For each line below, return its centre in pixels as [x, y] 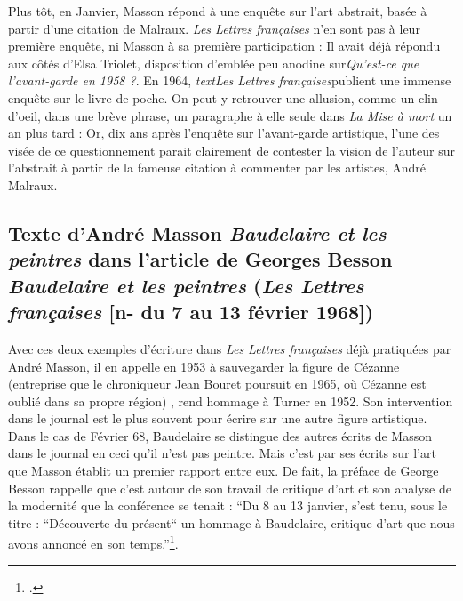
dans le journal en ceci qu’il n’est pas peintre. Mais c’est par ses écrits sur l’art [222, 453]
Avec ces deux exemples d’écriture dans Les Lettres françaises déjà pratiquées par [230, 348]
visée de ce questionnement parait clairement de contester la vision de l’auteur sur [231, 150]
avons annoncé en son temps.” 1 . [93, 542]
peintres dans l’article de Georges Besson [200, 259]
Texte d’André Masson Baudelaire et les [197, 232]
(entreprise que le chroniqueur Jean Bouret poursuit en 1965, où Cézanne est [217, 384]
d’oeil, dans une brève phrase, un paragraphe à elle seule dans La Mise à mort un [230, 115]
